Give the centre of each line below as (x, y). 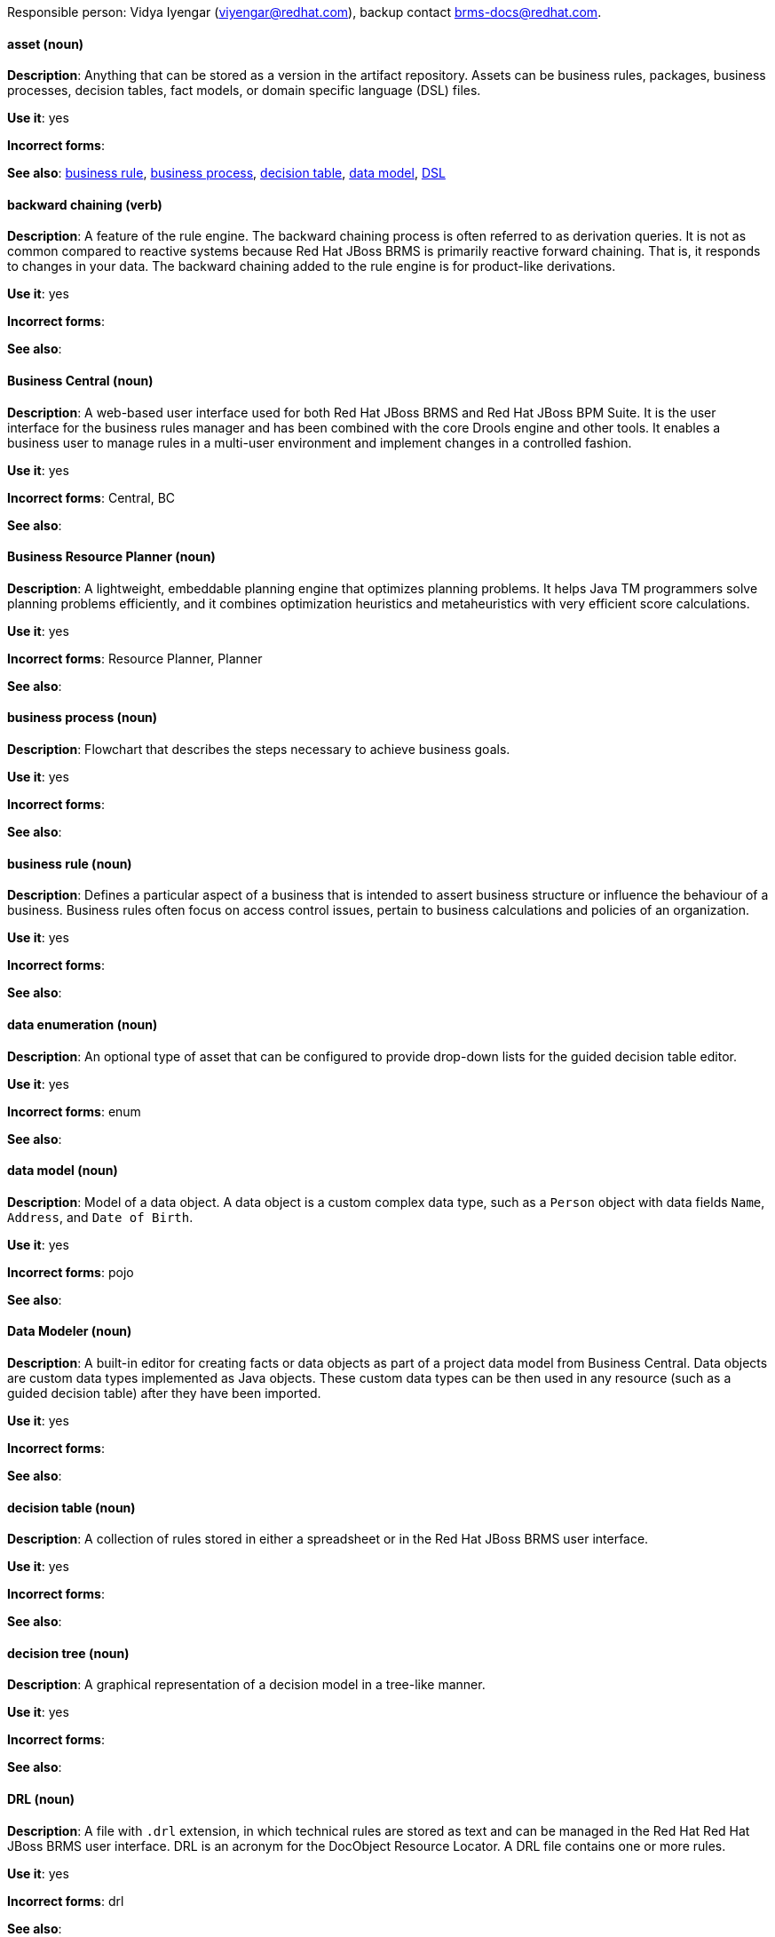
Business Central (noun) (80, 381)
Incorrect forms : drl (66, 1901)
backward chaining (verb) (85, 204)
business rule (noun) (70, 863)
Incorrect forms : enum (74, 1111)
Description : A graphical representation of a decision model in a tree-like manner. (246, 1685)
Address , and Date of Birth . (100, 1217)
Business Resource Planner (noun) (111, 557)
